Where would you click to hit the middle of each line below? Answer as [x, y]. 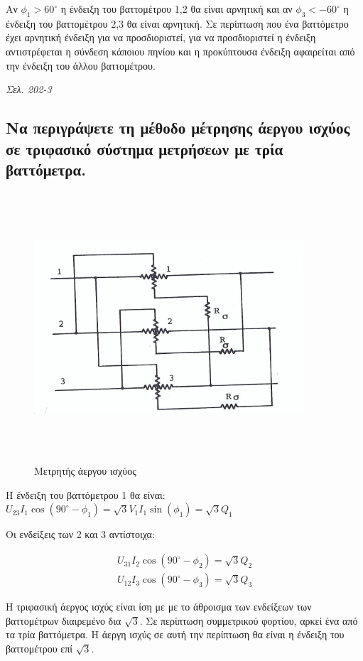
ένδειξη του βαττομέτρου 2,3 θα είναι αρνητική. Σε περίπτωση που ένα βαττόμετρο [177, 23]
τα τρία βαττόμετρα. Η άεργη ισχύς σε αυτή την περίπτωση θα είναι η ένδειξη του [175, 634]
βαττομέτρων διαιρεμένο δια [64, 620]
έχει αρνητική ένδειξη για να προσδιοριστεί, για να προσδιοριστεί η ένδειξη [161, 37]
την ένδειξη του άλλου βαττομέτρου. [81, 65]
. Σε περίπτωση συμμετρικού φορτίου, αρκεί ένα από [249, 620]
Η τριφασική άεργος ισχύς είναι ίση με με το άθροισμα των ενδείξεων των [159, 607]
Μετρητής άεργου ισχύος [85, 471]
